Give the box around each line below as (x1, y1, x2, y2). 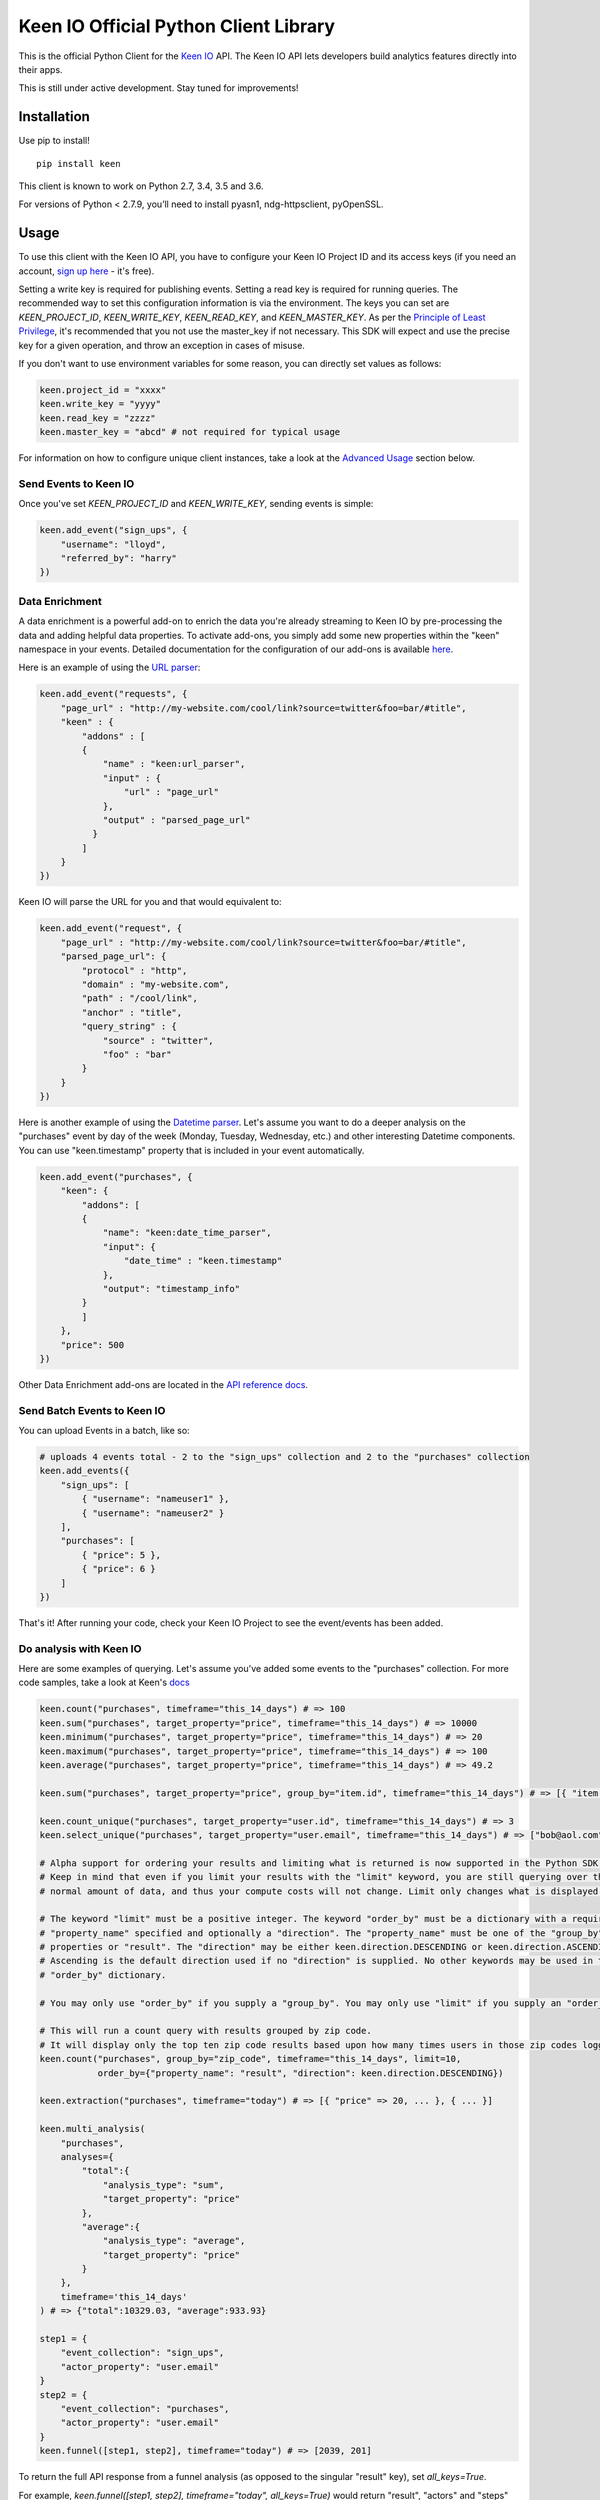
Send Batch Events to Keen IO (18, 1403, 166, 1417)
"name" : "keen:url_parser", (102, 758, 246, 770)
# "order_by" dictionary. (39, 1969, 167, 1980)
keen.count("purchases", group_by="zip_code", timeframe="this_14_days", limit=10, (39, 2053, 462, 2065)
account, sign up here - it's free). (18, 265, 155, 277)
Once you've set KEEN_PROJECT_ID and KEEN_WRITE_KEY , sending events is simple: (18, 498, 374, 510)
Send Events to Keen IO (18, 476, 135, 490)
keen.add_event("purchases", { (39, 1171, 194, 1182)
